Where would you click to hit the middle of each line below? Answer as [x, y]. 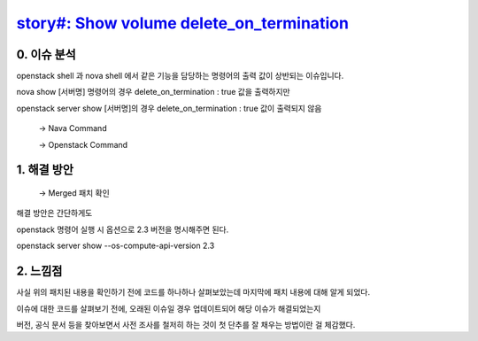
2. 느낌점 [39, 271]
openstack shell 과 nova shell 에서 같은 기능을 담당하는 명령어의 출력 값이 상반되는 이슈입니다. [180, 76]
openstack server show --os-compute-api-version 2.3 [116, 246]
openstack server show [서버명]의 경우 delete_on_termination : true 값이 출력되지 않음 [169, 108]
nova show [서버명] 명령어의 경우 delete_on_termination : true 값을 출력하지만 [154, 92]
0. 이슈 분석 [46, 54]
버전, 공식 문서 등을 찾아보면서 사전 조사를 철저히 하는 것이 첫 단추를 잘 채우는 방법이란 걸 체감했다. [186, 324]
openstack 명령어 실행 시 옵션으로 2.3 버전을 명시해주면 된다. [123, 229]
